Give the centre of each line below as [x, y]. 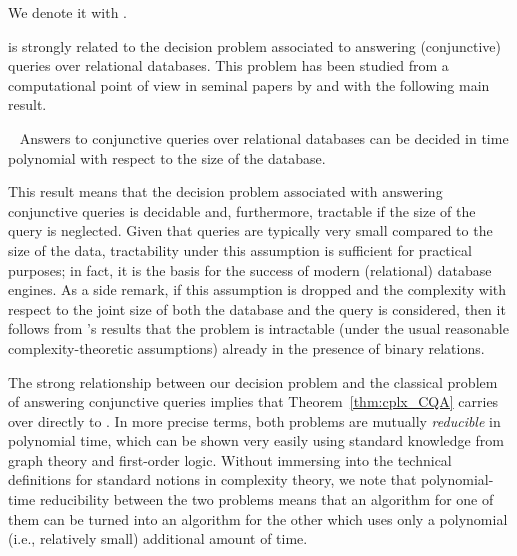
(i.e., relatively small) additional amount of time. [158, 538]
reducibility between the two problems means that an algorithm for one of [266, 499]
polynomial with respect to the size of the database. [167, 157]
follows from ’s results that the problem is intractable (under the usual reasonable [258, 328]
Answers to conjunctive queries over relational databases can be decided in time [264, 137]
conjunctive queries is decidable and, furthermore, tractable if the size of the [242, 210]
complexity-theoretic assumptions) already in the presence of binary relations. [246, 347]
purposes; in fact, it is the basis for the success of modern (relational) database [250, 269]
